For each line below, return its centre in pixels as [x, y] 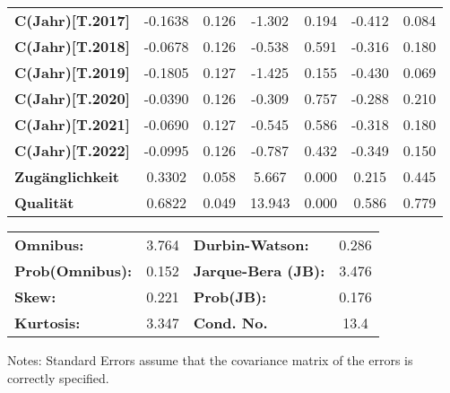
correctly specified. [58, 377]
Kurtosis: [48, 323]
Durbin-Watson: [251, 245]
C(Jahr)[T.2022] [72, 150]
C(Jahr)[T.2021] [72, 124]
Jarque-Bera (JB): [259, 271]
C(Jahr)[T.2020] [72, 98]
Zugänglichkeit [67, 176]
